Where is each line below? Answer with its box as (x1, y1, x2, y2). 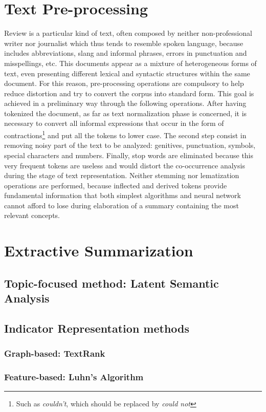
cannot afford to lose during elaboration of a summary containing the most (4, 200, 239, 210)
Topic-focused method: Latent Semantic (4, 275, 219, 291)
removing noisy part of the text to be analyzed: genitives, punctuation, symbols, (4, 140, 256, 150)
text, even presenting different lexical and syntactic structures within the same (4, 68, 250, 78)
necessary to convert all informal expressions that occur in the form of (4, 118, 224, 128)
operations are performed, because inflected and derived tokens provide (4, 180, 227, 190)
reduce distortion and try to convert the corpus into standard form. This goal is (4, 88, 254, 98)
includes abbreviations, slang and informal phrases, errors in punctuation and (4, 48, 247, 58)
